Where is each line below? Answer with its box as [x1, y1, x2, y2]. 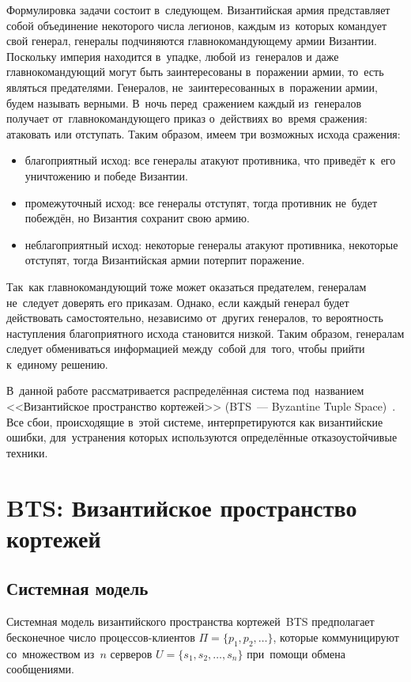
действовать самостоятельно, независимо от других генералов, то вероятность [6, 309, 383, 326]
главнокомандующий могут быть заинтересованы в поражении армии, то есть [6, 63, 384, 80]
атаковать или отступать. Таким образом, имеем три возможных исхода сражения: [6, 125, 401, 142]
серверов [110, 645, 153, 661]
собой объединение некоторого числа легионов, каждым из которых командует [6, 17, 387, 33]
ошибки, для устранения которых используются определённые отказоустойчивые [6, 429, 398, 445]
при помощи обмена [247, 645, 345, 661]
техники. [6, 444, 48, 460]
